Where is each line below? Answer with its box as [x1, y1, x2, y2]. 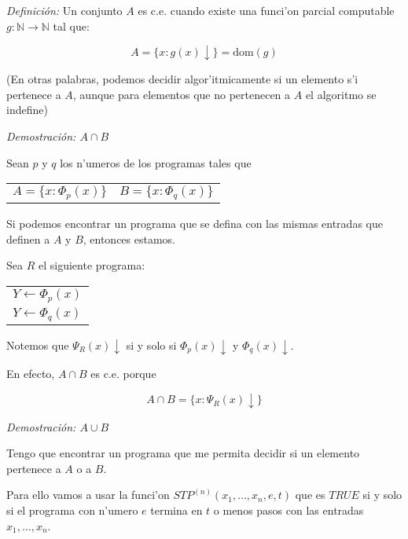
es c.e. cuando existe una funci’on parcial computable [138, 2, 395, 18]
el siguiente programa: [38, 257, 145, 273]
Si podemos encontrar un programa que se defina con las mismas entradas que [6, 215, 383, 232]
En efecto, [6, 365, 55, 381]
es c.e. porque [90, 365, 156, 381]
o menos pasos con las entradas [213, 501, 364, 518]
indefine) [6, 101, 48, 118]
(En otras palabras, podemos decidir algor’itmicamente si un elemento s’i [6, 71, 358, 87]
